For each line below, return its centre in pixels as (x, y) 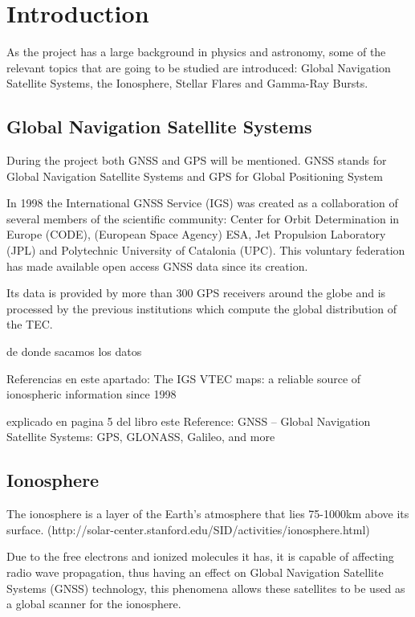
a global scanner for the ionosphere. (94, 604)
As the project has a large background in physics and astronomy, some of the (196, 52)
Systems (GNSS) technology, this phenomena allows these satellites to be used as (206, 588)
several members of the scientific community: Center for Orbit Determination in (203, 218)
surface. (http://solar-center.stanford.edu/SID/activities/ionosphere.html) (188, 529)
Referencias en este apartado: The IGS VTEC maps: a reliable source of (184, 378)
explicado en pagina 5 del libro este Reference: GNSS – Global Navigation (189, 421)
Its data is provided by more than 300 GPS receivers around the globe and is (196, 293)
